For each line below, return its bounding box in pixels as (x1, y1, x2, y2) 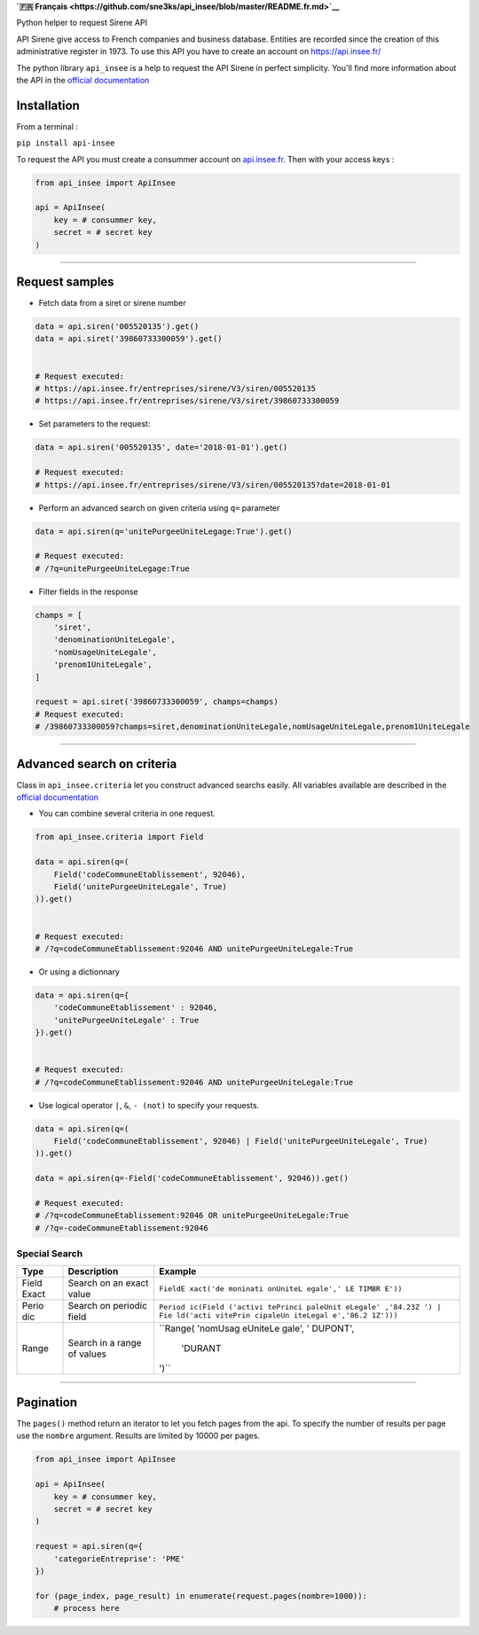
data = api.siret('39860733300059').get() (35, 333, 223, 344)
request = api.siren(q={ (35, 1541, 144, 1552)
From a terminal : (16, 121, 79, 132)
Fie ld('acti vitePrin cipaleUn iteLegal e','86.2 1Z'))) (158, 1310, 398, 1320)
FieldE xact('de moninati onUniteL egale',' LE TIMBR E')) (158, 1284, 403, 1294)
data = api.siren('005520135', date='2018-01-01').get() (35, 442, 288, 452)
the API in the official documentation (16, 74, 150, 85)
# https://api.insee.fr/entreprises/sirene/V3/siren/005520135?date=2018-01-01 (35, 480, 391, 489)
